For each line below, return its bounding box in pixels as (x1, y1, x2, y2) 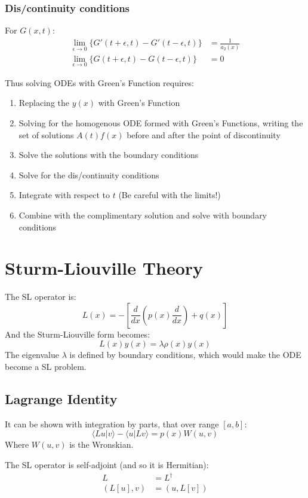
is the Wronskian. (69, 438, 134, 451)
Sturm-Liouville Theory (5, 256, 204, 280)
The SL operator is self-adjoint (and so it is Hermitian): (5, 458, 209, 471)
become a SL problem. (5, 360, 87, 373)
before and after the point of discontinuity (127, 128, 281, 141)
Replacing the (19, 96, 69, 109)
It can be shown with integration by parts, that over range (5, 417, 219, 430)
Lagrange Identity (5, 390, 118, 408)
